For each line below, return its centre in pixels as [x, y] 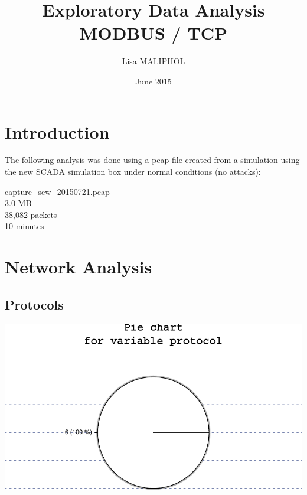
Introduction [57, 131]
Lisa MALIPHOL [153, 61]
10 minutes [25, 226]
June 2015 [153, 81]
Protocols [34, 304]
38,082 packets [31, 214]
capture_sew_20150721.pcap [57, 191]
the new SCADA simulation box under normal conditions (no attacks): [133, 172]
